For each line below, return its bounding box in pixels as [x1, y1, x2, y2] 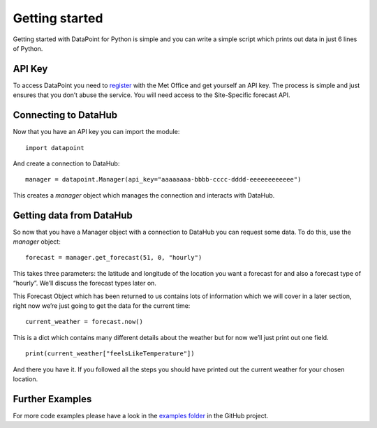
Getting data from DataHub [13, 209, 133, 221]
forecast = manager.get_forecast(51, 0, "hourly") [25, 253, 202, 262]
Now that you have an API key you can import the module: [13, 128, 180, 136]
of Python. [13, 44, 43, 52]
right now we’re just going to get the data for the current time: [13, 301, 191, 310]
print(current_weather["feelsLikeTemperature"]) [25, 350, 195, 357]
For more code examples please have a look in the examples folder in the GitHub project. [13, 411, 269, 420]
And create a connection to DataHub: [13, 159, 120, 168]
